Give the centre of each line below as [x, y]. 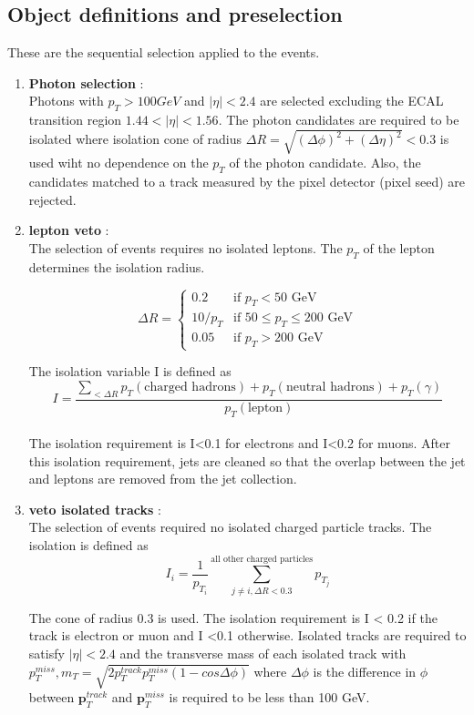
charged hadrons [190, 387]
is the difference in [365, 671]
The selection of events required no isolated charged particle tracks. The [230, 527]
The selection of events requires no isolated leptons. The [185, 247]
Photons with [66, 101]
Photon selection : [86, 82]
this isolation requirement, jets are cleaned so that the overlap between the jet [247, 460]
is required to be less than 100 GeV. [269, 697]
